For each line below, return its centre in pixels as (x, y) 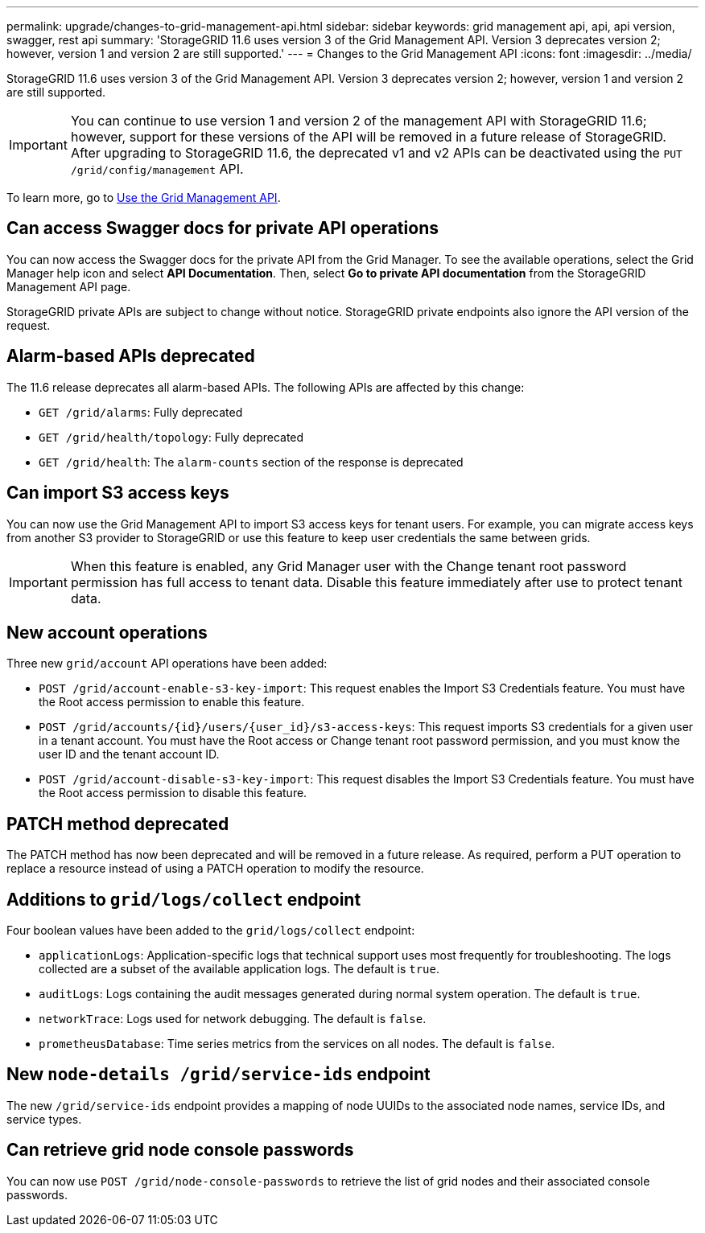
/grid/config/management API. (157, 169)
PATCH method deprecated (118, 824)
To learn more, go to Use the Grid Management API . (144, 197)
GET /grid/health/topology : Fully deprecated (171, 437)
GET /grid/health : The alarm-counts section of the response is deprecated (251, 462)
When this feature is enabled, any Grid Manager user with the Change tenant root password (348, 566)
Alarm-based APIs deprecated (131, 356)
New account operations (107, 632)
